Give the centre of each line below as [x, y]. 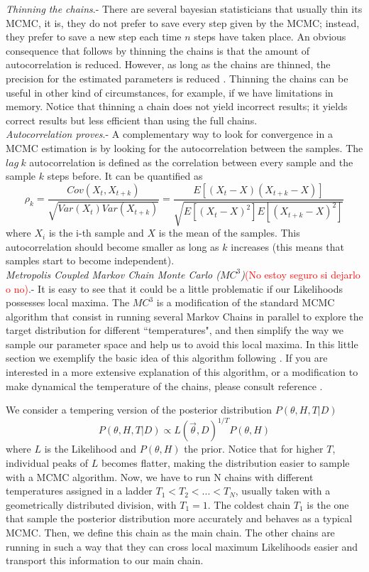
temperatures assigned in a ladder [79, 491]
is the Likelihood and [90, 449]
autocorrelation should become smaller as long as [112, 246]
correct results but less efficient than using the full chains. [132, 120]
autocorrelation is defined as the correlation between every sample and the [191, 162]
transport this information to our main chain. [105, 560]
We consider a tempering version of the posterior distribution [139, 410]
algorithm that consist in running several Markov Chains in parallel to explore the [184, 316]
